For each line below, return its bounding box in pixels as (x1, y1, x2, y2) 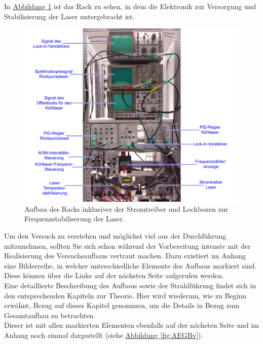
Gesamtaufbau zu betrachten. (4, 310, 96, 320)
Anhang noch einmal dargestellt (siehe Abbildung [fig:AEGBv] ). (4, 329, 203, 340)
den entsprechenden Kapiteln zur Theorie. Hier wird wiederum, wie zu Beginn (4, 290, 247, 300)
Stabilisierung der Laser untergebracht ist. (4, 11, 135, 21)
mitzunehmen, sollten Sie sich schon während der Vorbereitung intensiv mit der (4, 240, 251, 251)
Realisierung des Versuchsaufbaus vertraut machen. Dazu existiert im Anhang (4, 250, 246, 261)
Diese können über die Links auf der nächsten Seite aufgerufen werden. (4, 270, 224, 281)
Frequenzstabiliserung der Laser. (24, 213, 125, 224)
